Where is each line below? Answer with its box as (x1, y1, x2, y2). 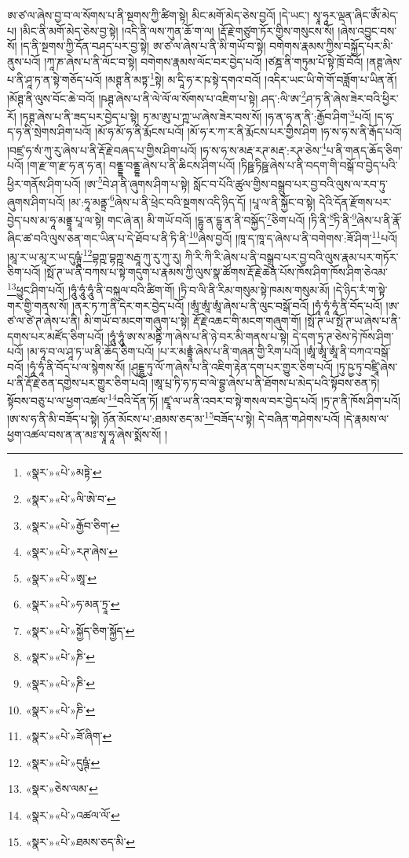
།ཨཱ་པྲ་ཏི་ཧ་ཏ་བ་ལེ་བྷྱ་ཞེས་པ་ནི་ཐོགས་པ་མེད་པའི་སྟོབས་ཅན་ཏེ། (151, 374, 380, 390)
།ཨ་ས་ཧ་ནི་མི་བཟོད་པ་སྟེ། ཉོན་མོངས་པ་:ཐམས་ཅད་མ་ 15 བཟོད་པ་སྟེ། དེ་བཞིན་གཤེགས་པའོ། (7, 408, 341, 427)
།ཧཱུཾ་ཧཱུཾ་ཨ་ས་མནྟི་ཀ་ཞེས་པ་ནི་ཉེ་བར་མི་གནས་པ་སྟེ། (107, 327, 289, 344)
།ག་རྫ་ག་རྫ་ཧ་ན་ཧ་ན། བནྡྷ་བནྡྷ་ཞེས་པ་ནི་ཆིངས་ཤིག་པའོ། (27, 156, 236, 173)
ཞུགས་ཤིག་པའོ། (7, 193, 65, 210)
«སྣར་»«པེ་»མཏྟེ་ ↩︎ (25, 464, 102, 480)
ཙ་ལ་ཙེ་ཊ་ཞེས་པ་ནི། (7, 312, 81, 329)
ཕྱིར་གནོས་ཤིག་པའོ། (7, 175, 81, 192)
